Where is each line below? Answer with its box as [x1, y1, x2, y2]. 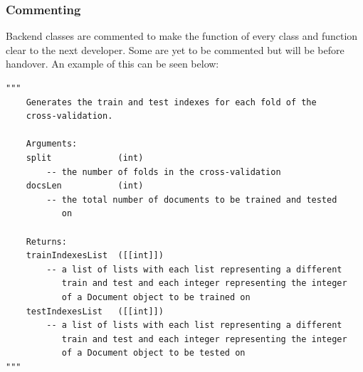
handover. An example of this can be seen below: [6, 56, 219, 71]
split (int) [26, 152, 144, 163]
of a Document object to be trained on [61, 292, 251, 302]
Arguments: [26, 139, 78, 149]
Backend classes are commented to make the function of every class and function [6, 28, 358, 43]
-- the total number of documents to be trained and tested [46, 194, 337, 205]
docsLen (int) [26, 181, 144, 191]
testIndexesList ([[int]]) [26, 306, 164, 317]
